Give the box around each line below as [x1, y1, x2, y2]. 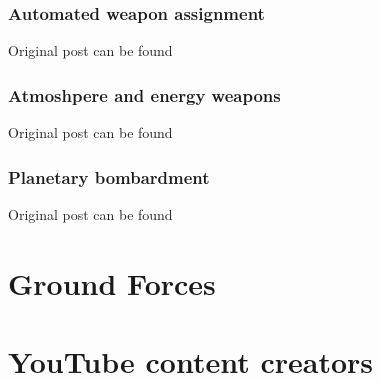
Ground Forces [8, 262, 216, 303]
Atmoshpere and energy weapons [8, 82, 281, 107]
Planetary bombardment [8, 164, 210, 189]
